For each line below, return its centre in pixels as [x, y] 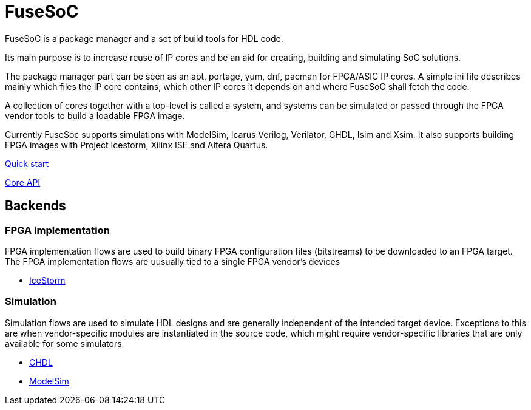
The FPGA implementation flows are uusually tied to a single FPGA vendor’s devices [173, 261]
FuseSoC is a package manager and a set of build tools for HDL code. [144, 38]
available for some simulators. [65, 343]
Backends [36, 206]
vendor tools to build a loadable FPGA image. [95, 115]
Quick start [27, 163]
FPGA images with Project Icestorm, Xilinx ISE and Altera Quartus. [137, 145]
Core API [23, 182]
